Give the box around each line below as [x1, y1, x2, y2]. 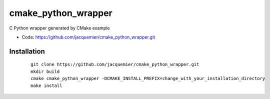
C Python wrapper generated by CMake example [9, 25, 110, 31]
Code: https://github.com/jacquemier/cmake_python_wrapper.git [21, 34, 155, 40]
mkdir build [30, 68, 60, 74]
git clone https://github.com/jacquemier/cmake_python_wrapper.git [30, 61, 199, 67]
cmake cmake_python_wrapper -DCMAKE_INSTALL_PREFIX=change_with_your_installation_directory [30, 75, 265, 81]
